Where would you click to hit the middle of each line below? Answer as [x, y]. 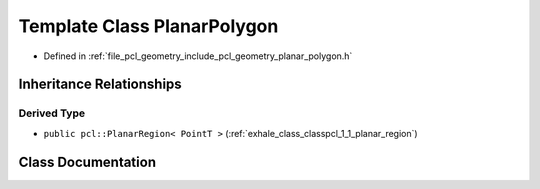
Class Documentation [87, 161]
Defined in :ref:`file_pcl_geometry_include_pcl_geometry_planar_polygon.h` [198, 56]
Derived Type [51, 113]
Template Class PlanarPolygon [148, 26]
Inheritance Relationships [100, 84]
